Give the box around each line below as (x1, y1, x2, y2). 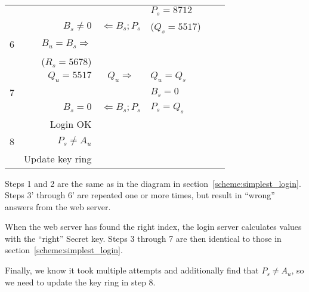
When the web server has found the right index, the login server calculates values (5, 220, 302, 233)
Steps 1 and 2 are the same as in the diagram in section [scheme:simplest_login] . (5, 177, 301, 189)
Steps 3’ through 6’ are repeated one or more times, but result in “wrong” (5, 189, 275, 201)
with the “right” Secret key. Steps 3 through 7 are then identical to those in (5, 232, 282, 244)
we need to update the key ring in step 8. (5, 275, 156, 288)
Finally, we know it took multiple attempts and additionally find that (5, 264, 259, 276)
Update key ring (24, 151, 92, 165)
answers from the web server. (5, 200, 111, 213)
